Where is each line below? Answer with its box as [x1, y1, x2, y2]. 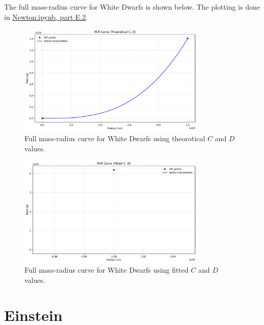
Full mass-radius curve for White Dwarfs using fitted [24, 265, 189, 275]
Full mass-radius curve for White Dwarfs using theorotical [24, 133, 206, 144]
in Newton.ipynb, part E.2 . [4, 11, 88, 22]
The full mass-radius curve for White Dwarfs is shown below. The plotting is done [4, 2, 260, 12]
